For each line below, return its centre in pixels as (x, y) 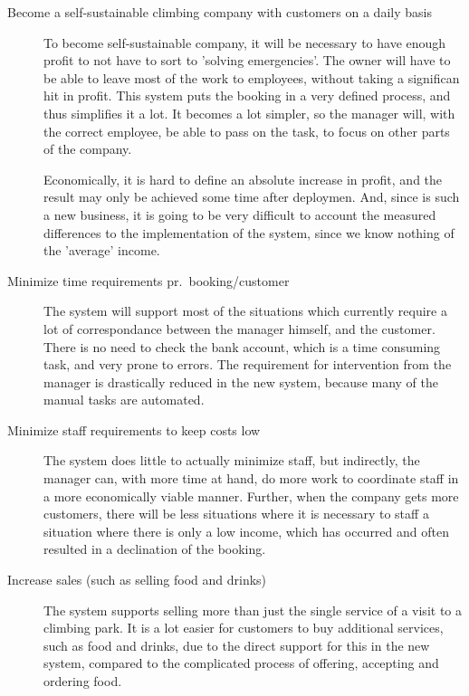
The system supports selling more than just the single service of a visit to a (253, 610)
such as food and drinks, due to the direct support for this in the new (237, 645)
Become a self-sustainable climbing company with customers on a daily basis (220, 12)
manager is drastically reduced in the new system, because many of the (241, 381)
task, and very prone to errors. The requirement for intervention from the (248, 364)
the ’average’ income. (102, 250)
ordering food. (83, 681)
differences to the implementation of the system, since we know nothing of (249, 232)
